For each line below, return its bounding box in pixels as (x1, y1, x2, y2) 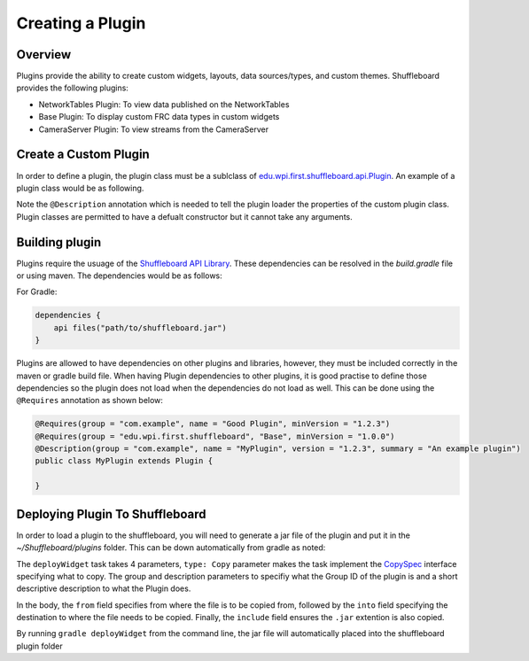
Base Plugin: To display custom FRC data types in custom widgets (38, 112, 280, 122)
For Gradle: (16, 286, 58, 297)
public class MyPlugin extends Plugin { (35, 456, 213, 466)
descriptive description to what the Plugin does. (16, 583, 191, 594)
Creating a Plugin (16, 13, 146, 33)
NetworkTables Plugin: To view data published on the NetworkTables (38, 98, 290, 110)
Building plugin (16, 235, 102, 250)
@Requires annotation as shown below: (16, 395, 164, 406)
